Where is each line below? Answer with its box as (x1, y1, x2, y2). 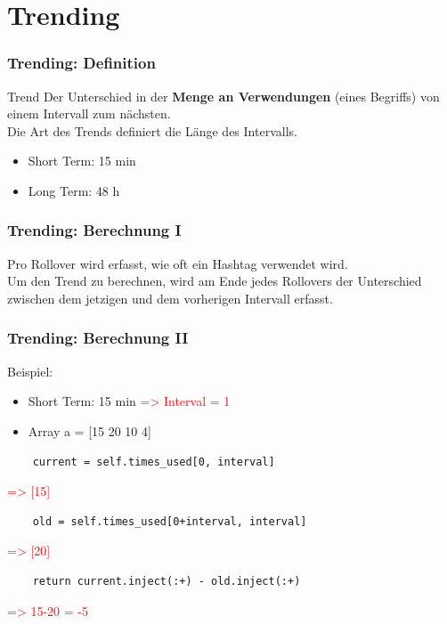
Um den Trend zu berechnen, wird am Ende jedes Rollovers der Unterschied (7, 271, 422, 290)
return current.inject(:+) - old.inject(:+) (32, 574, 301, 588)
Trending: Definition (7, 52, 156, 74)
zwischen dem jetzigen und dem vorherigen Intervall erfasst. (7, 288, 333, 307)
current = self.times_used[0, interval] (32, 455, 275, 468)
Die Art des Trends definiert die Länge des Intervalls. (7, 121, 297, 140)
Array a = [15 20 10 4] (28, 421, 151, 440)
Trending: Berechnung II (7, 327, 189, 349)
